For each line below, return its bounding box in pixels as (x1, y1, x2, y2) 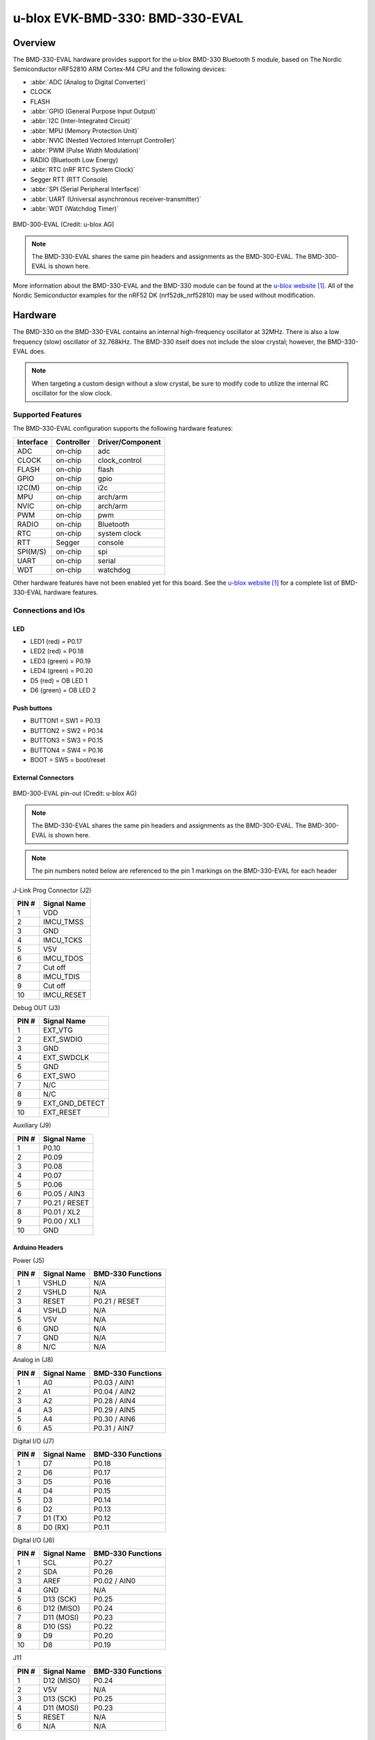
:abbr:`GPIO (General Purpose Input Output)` (30, 107, 158, 116)
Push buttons (12, 704, 53, 712)
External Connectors (12, 773, 74, 782)
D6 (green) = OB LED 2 (30, 686, 97, 694)
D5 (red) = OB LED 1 (30, 676, 88, 685)
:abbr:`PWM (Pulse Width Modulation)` (30, 146, 141, 155)
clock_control (97, 455, 142, 465)
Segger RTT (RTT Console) (30, 175, 108, 184)
